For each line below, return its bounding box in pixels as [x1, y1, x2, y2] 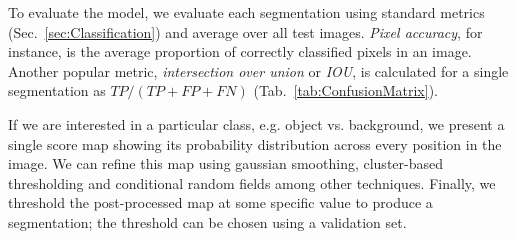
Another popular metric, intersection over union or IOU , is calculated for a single [8, 60, 509, 81]
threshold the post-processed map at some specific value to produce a [8, 192, 433, 213]
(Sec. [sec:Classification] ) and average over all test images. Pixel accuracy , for [8, 21, 483, 42]
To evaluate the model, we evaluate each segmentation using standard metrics [8, 2, 485, 22]
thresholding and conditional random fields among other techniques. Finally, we [8, 172, 496, 193]
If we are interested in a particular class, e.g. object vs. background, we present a [8, 113, 505, 134]
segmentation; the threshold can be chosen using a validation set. [8, 211, 407, 232]
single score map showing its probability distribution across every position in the [8, 133, 502, 154]
